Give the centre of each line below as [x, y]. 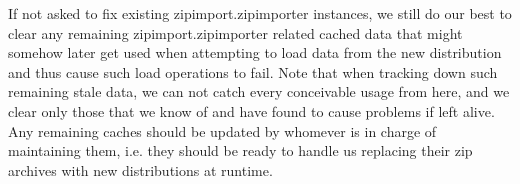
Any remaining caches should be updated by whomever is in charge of [222, 130]
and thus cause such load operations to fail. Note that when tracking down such [253, 71]
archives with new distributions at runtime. [140, 169]
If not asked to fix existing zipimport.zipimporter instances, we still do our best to [260, 13]
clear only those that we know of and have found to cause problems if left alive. [251, 110]
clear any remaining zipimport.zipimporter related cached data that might [235, 32]
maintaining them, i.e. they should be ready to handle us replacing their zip [240, 150]
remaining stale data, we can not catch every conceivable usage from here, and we [259, 91]
